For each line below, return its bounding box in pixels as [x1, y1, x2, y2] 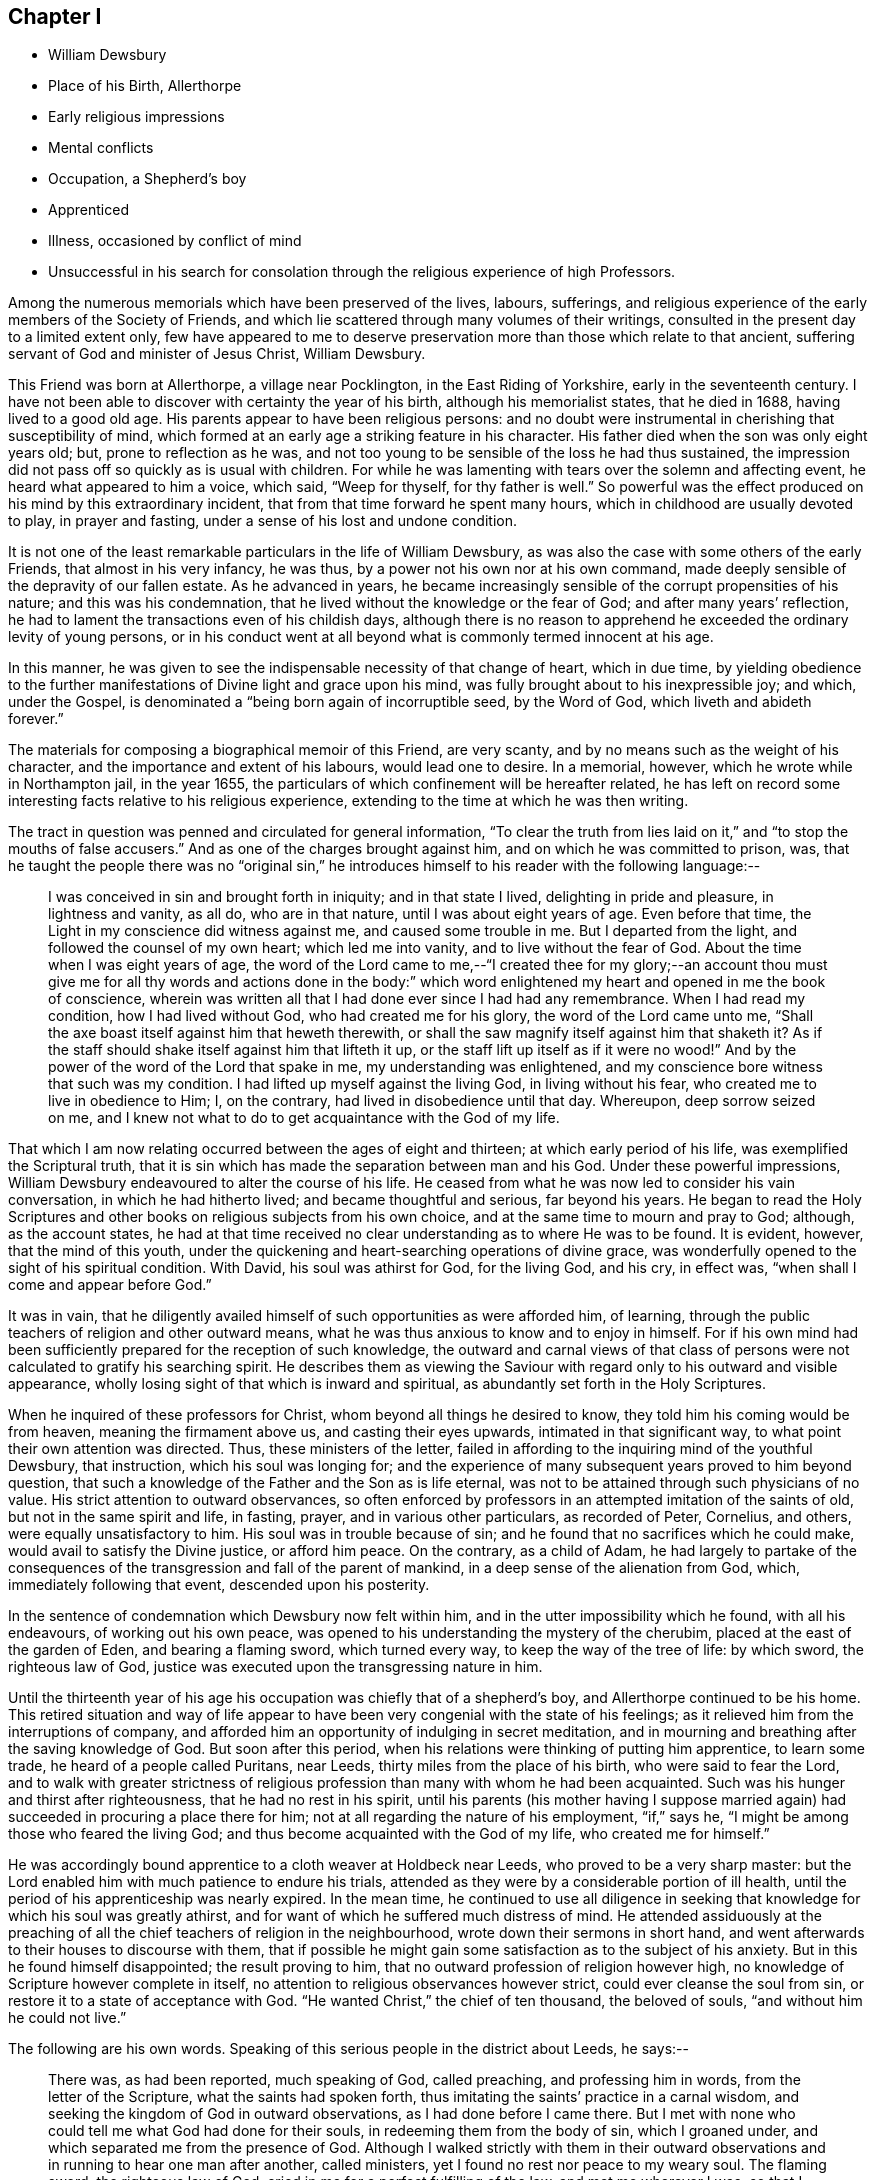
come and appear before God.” [8, 1276, 212, 1294]
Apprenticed [48, 201, 129, 219]
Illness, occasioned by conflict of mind [48, 232, 302, 250]
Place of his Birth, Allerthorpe [48, 77, 242, 95]
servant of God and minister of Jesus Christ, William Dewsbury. [8, 345, 426, 363]
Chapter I [8, 4, 102, 29]
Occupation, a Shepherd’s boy [48, 170, 247, 188]
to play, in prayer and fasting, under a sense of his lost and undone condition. [8, 512, 517, 530]
